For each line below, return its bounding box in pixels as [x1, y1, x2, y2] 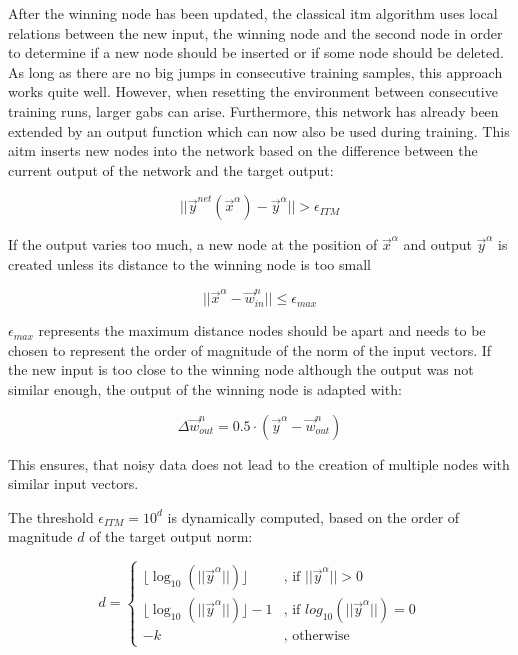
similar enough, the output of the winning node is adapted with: [8, 379, 402, 400]
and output [403, 234, 472, 255]
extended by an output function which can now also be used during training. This [8, 120, 510, 141]
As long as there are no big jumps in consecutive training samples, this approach [8, 61, 503, 82]
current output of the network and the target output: [8, 159, 334, 180]
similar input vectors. [8, 473, 139, 494]
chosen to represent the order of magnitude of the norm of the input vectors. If [8, 339, 492, 360]
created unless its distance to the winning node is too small [8, 253, 371, 274]
